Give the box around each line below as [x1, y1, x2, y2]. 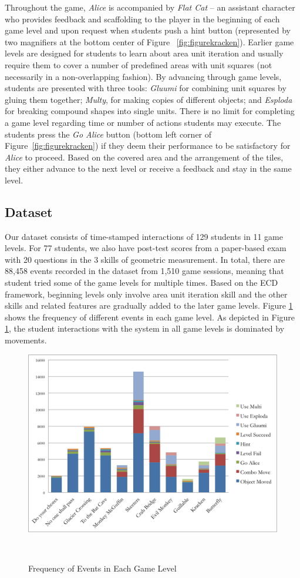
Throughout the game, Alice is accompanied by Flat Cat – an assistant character [5, 1, 295, 13]
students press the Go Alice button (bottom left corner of [5, 128, 212, 140]
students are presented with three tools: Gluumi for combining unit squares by [5, 82, 286, 94]
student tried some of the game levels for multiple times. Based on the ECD [5, 276, 278, 289]
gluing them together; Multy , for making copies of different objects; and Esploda [5, 93, 292, 105]
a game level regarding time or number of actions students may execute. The [5, 116, 281, 128]
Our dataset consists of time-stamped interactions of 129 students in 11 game [5, 230, 283, 242]
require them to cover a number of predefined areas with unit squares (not [5, 58, 272, 71]
